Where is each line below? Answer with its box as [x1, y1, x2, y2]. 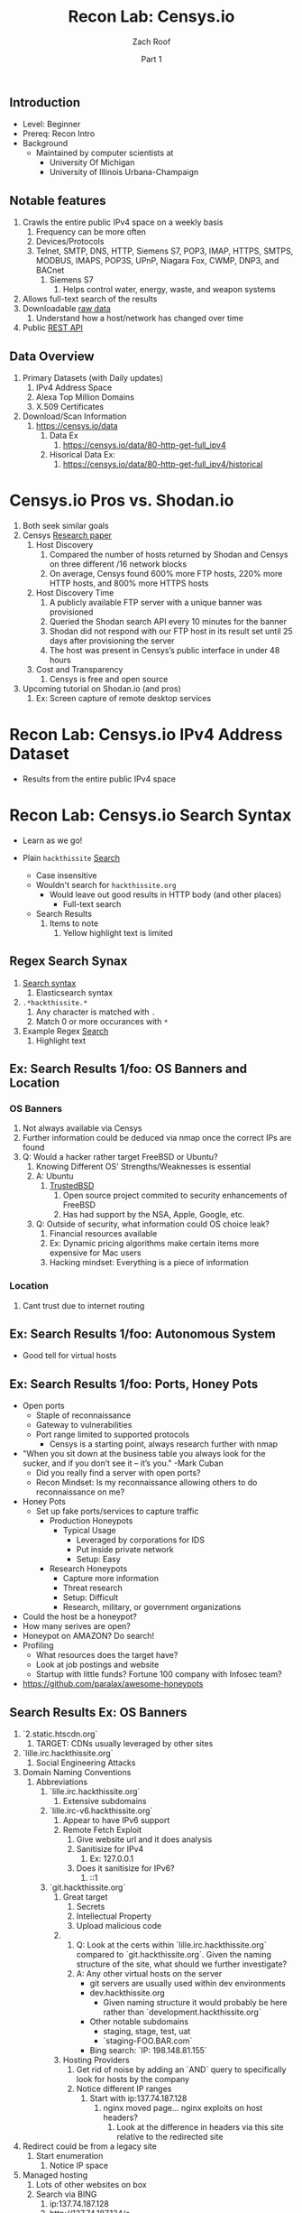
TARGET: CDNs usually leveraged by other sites [35, 1738, 214, 1749]
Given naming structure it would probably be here [103, 1997, 288, 2008]
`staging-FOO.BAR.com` [103, 2035, 193, 2046]
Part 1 [141, 53, 162, 64]
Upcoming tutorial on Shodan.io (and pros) [22, 683, 182, 694]
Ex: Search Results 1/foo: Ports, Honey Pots [9, 1376, 259, 1392]
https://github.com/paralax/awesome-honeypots [22, 1679, 204, 1690]
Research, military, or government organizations [62, 1602, 242, 1613]
